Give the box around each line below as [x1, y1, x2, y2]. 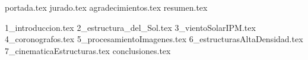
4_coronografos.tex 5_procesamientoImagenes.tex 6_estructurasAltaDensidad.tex [5, 33, 303, 45]
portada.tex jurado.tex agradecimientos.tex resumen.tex [5, 1, 208, 13]
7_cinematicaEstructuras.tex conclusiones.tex [5, 44, 171, 56]
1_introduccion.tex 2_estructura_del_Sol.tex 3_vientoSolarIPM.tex [5, 21, 256, 33]
